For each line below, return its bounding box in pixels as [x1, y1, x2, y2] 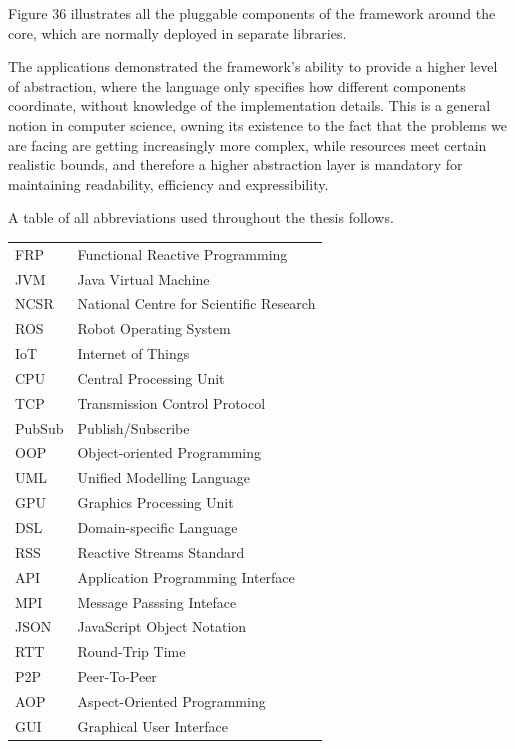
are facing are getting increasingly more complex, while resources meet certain [8, 134, 487, 155]
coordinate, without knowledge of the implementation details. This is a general [8, 95, 491, 116]
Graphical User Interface [77, 715, 228, 736]
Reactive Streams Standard [77, 541, 245, 562]
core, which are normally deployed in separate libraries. [8, 22, 347, 43]
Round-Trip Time [77, 641, 186, 662]
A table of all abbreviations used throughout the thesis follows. [8, 207, 394, 228]
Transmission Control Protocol [77, 392, 266, 413]
